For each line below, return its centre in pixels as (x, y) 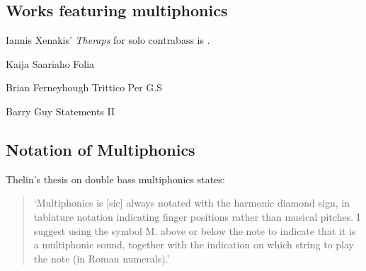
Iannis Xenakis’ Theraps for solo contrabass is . (108, 40)
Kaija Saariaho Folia (50, 63)
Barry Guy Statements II (61, 111)
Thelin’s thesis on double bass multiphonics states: (115, 179)
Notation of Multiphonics (101, 149)
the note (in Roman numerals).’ (102, 258)
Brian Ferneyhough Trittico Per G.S (84, 87)
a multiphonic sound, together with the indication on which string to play (194, 244)
